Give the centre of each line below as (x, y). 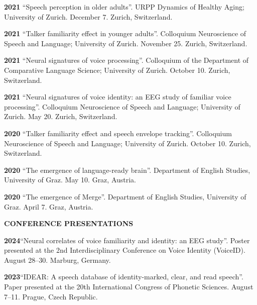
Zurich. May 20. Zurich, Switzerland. (61, 116)
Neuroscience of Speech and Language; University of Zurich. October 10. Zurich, (127, 143)
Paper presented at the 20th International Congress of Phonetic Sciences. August (129, 287)
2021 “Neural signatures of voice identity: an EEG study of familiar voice (118, 97)
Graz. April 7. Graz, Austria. (49, 206)
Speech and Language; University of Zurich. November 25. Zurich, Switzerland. (126, 43)
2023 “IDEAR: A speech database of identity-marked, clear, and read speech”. (124, 277)
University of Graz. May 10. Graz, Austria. (70, 180)
